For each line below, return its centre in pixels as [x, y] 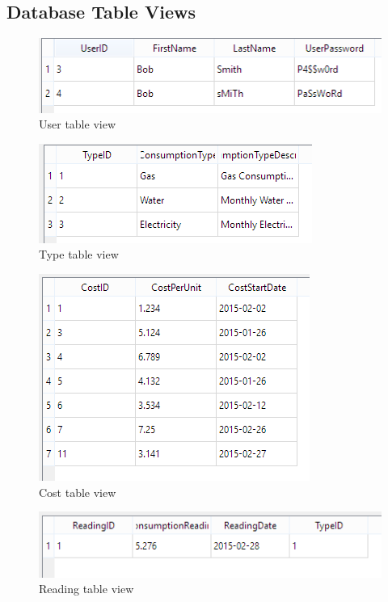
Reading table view [86, 589]
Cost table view [78, 492]
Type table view [79, 254]
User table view [77, 124]
